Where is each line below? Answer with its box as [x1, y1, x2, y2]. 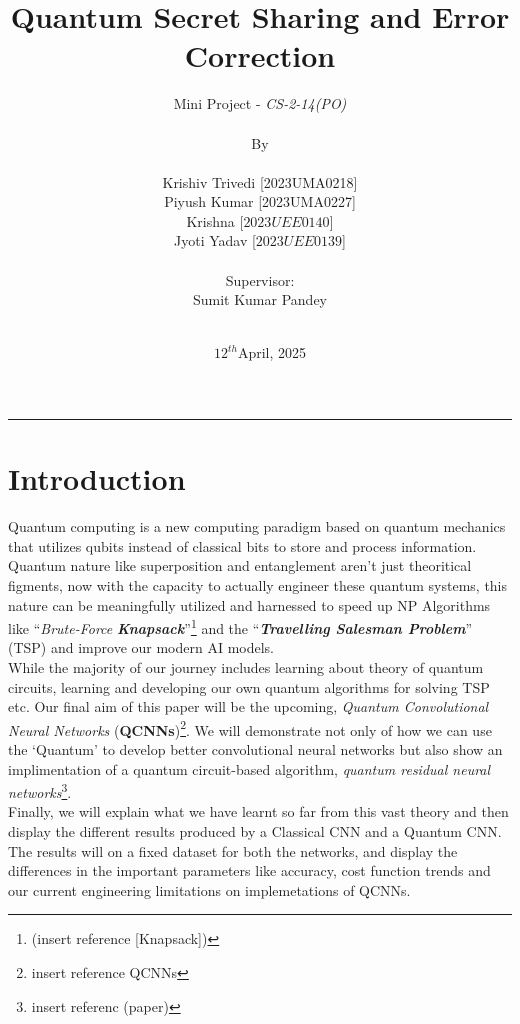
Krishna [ [186, 210, 244, 231]
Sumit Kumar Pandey [192, 289, 328, 310]
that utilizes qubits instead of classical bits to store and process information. [8, 535, 477, 556]
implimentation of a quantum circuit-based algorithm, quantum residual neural [8, 758, 491, 779]
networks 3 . [8, 779, 72, 802]
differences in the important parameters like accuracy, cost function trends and [8, 860, 491, 881]
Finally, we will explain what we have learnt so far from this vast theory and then [8, 801, 509, 822]
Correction [184, 35, 336, 76]
